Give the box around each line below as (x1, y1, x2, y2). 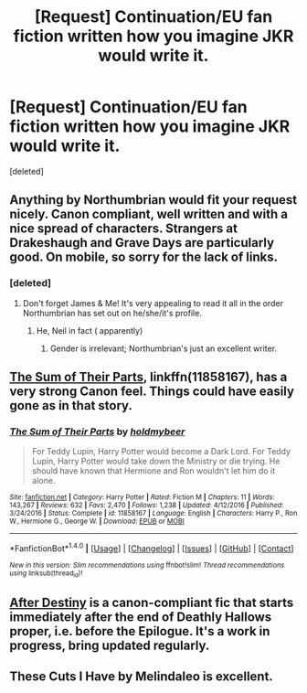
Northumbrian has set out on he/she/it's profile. (22, 307, 203, 318)
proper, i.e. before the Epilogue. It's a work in (9, 624, 270, 639)
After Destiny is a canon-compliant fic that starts (9, 594, 294, 610)
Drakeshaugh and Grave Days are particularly (9, 235, 275, 251)
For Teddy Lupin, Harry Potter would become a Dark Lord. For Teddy (31, 446, 291, 457)
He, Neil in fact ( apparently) (36, 325, 143, 336)
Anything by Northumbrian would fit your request (9, 192, 298, 208)
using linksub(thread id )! (9, 569, 83, 580)
